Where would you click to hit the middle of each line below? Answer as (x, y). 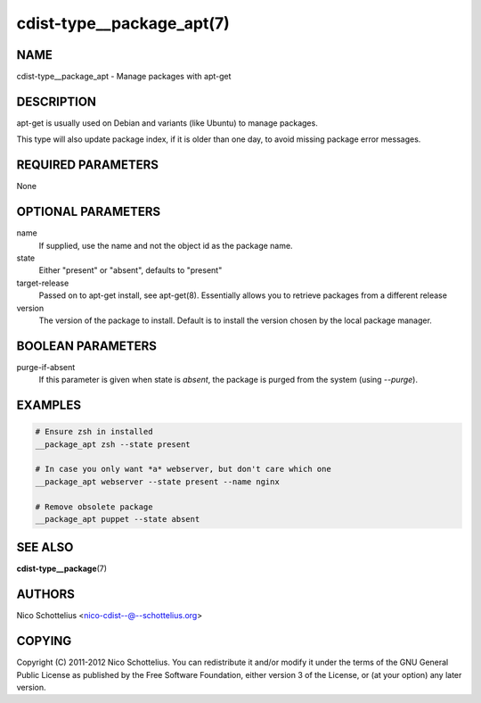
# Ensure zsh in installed (94, 432)
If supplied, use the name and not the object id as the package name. (166, 245)
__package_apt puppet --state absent (118, 519)
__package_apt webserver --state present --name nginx (157, 481)
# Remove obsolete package (94, 507)
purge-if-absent (46, 367)
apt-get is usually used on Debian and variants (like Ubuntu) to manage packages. (167, 123)
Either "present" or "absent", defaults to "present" (130, 270)
